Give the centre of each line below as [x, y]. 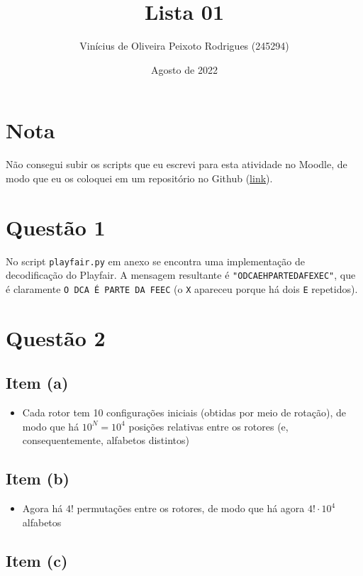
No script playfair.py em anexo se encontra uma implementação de [155, 261]
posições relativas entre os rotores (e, [208, 426]
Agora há [43, 508]
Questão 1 [56, 227]
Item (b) [38, 478]
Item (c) [37, 560]
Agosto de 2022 [184, 69]
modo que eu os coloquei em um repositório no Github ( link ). [139, 178]
